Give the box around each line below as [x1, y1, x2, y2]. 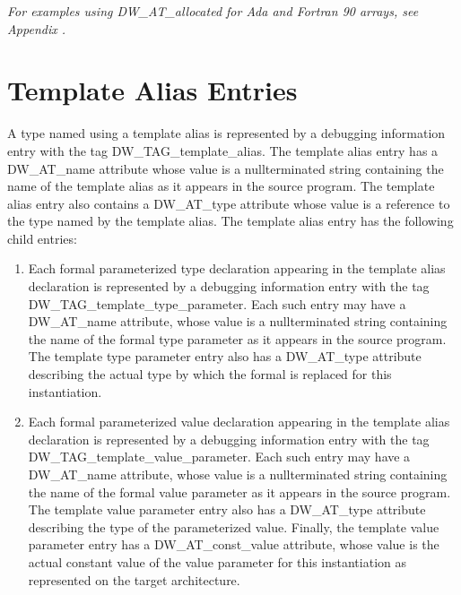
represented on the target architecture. [28, 570, 240, 589]
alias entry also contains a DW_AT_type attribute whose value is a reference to [7, 194, 450, 212]
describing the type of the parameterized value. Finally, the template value [28, 517, 439, 536]
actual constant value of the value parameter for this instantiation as [28, 552, 406, 571]
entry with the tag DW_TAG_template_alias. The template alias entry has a [7, 141, 439, 160]
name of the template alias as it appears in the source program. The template [7, 177, 435, 195]
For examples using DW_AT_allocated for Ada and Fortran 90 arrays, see [7, 2, 419, 20]
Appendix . [7, 19, 66, 38]
